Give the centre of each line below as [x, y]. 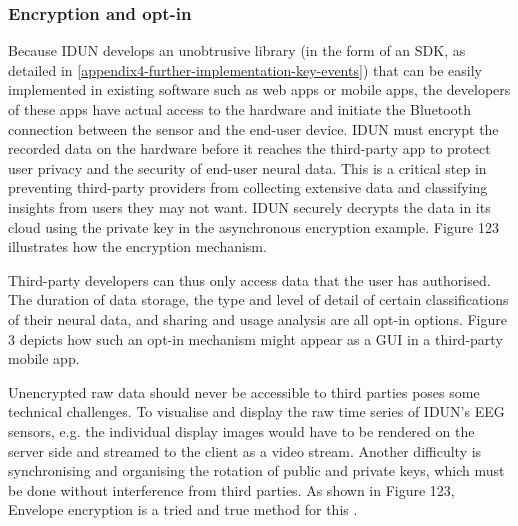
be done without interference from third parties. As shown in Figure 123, [231, 489]
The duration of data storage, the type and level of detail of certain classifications [258, 299]
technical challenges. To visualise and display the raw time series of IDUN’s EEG [256, 411]
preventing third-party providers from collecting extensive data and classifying [248, 187]
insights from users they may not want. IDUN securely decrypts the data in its [249, 206]
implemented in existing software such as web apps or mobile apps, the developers [259, 89]
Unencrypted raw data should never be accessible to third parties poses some [244, 391]
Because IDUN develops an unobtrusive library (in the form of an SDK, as [237, 50]
